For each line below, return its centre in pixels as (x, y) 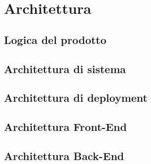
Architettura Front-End (65, 127)
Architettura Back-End (64, 155)
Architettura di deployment (76, 98)
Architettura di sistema (65, 68)
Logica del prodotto (55, 39)
